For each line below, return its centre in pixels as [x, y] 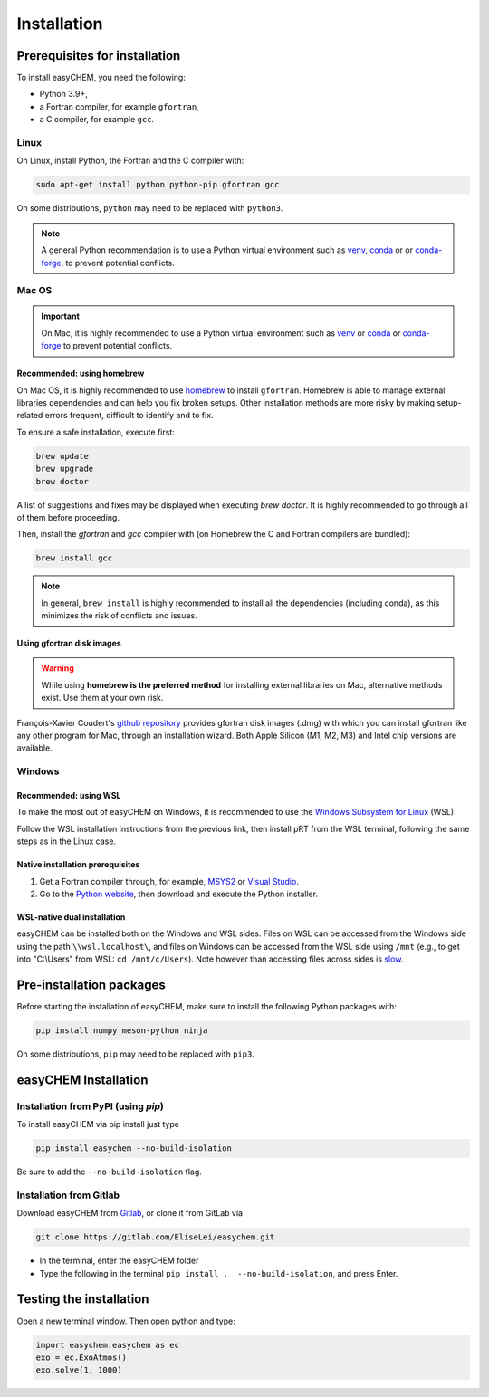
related [30, 416]
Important [61, 316]
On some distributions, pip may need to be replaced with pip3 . [136, 1054]
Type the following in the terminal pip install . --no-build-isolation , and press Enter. [219, 1273]
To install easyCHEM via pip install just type [98, 1124]
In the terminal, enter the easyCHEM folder [119, 1261]
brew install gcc [74, 558]
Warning [58, 668]
